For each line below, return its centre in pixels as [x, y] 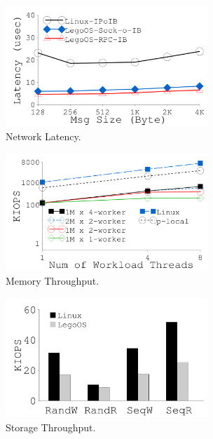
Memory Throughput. [53, 281]
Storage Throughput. [51, 427]
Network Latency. [43, 136]
